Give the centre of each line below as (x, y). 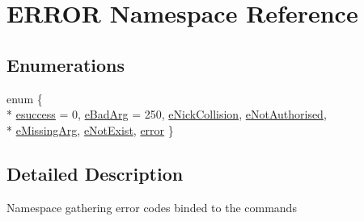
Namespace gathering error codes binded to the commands (152, 207)
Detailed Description (95, 173)
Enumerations (66, 64)
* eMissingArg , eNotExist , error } (90, 129)
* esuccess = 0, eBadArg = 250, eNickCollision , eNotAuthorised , (167, 114)
